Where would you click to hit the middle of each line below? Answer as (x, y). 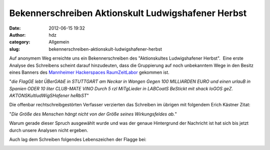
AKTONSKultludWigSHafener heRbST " (49, 96)
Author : (17, 35)
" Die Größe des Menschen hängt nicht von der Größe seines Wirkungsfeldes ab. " (93, 114)
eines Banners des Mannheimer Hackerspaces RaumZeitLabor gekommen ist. (89, 72)
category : (20, 42)
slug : (14, 49)
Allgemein (59, 42)
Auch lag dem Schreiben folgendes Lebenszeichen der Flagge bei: (78, 139)
